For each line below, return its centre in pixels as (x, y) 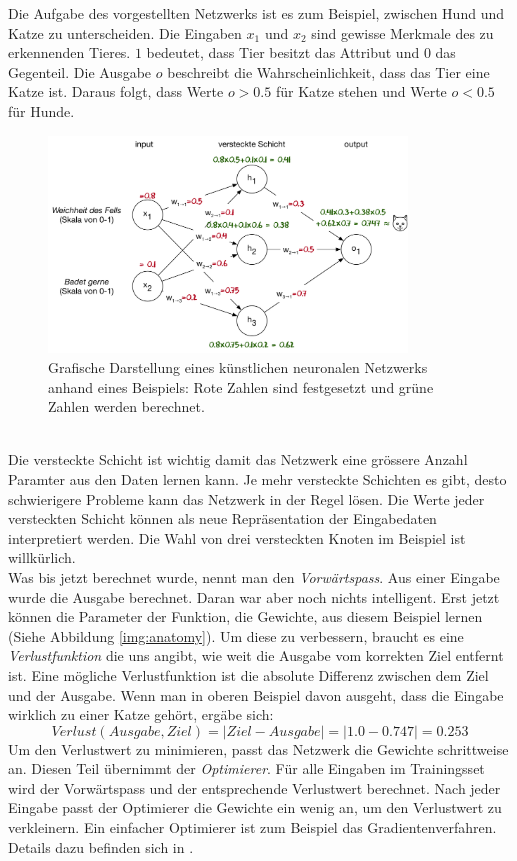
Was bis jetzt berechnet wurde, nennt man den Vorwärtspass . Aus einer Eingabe (254, 576)
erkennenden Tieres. (69, 52)
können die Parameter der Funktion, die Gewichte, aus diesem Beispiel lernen (245, 616)
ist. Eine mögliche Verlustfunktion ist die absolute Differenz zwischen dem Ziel (248, 674)
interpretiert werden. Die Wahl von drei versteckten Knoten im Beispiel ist (237, 537)
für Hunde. (41, 110)
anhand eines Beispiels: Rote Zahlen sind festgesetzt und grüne (241, 386)
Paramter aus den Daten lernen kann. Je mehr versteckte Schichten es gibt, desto (257, 478)
